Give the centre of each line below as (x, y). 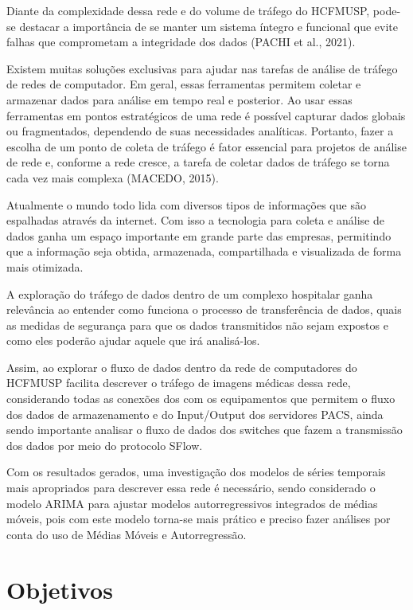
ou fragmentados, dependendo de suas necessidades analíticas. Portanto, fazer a (200, 131)
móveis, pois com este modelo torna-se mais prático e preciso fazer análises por (199, 519)
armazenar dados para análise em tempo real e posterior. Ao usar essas (179, 99)
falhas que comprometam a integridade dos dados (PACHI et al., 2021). (181, 42)
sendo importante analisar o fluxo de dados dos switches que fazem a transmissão (205, 430)
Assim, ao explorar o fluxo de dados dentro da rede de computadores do (182, 367)
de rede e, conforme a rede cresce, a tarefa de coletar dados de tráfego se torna (198, 162)
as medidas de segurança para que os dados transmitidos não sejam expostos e (197, 325)
